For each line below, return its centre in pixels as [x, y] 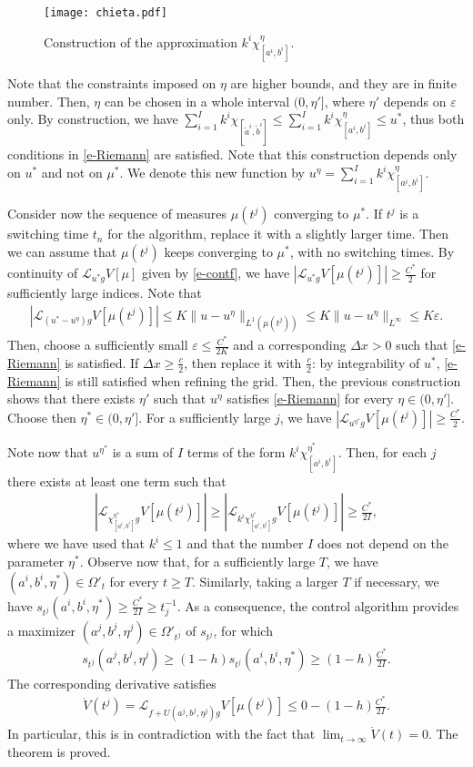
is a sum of [143, 452]
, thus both [433, 119]
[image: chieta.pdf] [106, 13]
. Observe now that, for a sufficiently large [197, 561]
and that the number [245, 543]
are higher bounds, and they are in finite [343, 83]
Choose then [42, 417]
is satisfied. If [102, 362]
